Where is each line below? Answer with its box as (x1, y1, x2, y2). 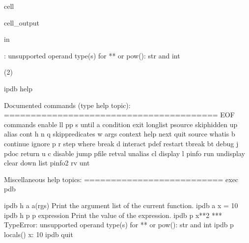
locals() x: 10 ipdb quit (4, 229, 73, 239)
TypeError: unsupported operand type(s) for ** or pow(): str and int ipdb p (4, 219, 234, 230)
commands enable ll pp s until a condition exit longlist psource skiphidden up (4, 119, 238, 129)
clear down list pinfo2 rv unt (4, 158, 90, 168)
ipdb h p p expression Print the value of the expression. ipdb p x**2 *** (4, 210, 222, 220)
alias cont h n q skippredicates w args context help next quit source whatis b (4, 129, 235, 139)
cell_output (4, 17, 39, 27)
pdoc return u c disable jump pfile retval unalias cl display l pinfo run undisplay (4, 148, 245, 158)
